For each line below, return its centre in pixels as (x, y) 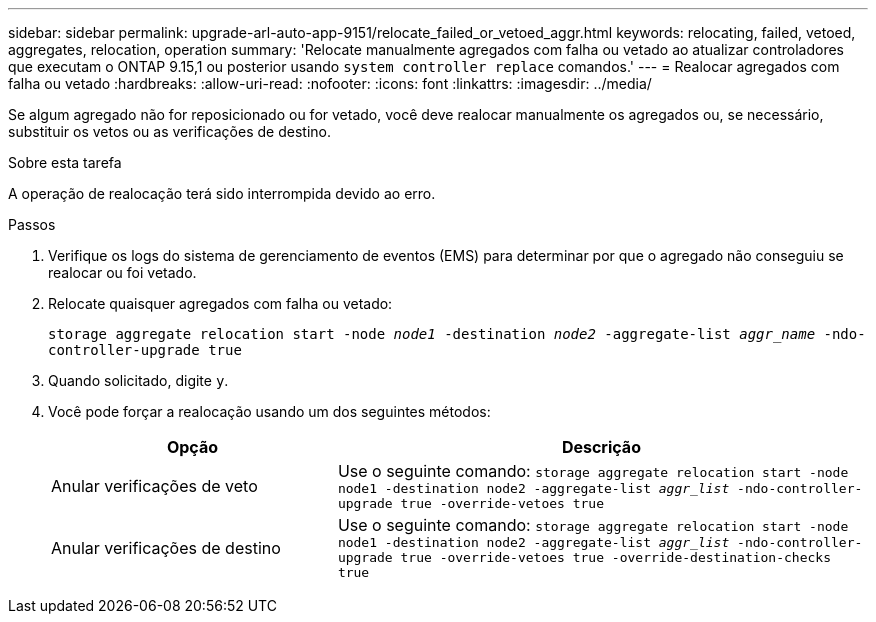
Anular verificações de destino (166, 547)
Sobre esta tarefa (65, 162)
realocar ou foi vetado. (122, 272)
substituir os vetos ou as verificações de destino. (169, 131)
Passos (32, 224)
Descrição (601, 447)
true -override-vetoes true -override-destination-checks (615, 557)
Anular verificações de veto (154, 486)
